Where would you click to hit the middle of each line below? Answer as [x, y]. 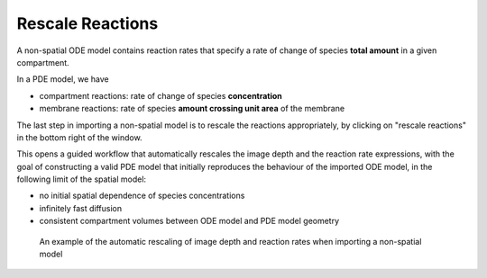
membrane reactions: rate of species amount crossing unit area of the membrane [192, 109]
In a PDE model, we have [63, 79]
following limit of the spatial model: [82, 179]
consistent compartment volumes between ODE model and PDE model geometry [189, 221]
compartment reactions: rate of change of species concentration [161, 95]
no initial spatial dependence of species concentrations [142, 196]
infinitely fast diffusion [81, 208]
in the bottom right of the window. [80, 137]
